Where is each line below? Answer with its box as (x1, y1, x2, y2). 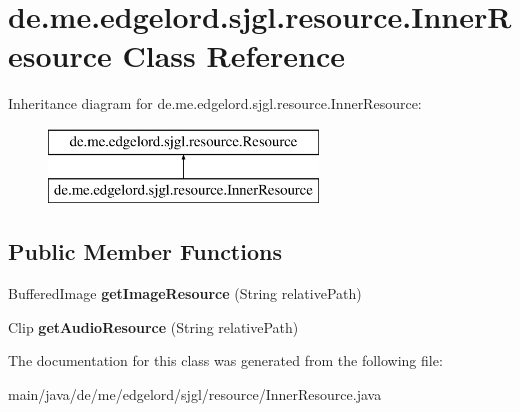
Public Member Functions (8, 236, 282, 267)
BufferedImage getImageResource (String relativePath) (8, 283, 362, 304)
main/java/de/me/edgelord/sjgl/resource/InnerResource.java (8, 384, 382, 405)
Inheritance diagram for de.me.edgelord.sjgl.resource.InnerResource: (8, 93, 422, 114)
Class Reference (122, 35, 346, 76)
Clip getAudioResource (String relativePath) (8, 316, 299, 337)
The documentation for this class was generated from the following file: (8, 350, 443, 371)
